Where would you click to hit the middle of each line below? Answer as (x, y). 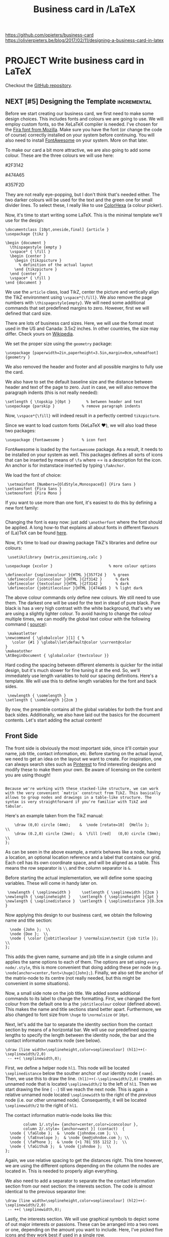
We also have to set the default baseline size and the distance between (79, 381)
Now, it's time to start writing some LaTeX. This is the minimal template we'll (84, 215)
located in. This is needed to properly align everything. (62, 1171)
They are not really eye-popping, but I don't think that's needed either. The (82, 194)
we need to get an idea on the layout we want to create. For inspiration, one (83, 759)
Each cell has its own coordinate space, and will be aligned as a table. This (82, 862)
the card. (15, 372)
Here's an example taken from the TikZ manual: (54, 815)
